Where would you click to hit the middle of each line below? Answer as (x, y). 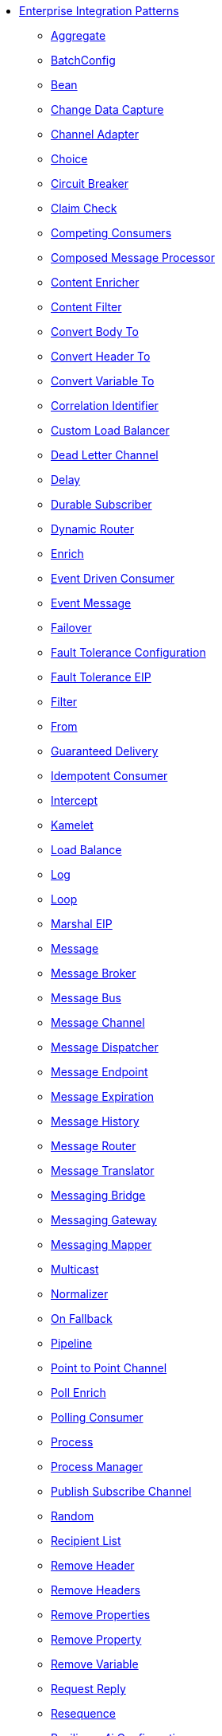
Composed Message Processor (133, 257)
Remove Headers (96, 1590)
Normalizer (80, 1294)
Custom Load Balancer (110, 430)
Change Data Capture (107, 109)
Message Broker (94, 973)
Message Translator (103, 1170)
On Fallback (82, 1319)
